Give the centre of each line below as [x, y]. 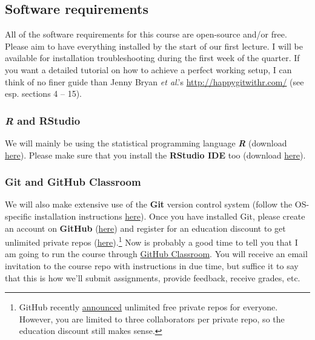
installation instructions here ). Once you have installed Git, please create [170, 216]
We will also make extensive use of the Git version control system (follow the [149, 204]
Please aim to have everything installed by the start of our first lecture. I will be [154, 46]
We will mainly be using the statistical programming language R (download [146, 142]
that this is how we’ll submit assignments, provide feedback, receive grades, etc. [153, 277]
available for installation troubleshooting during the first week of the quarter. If [152, 58]
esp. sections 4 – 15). [43, 93]
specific [18, 216]
